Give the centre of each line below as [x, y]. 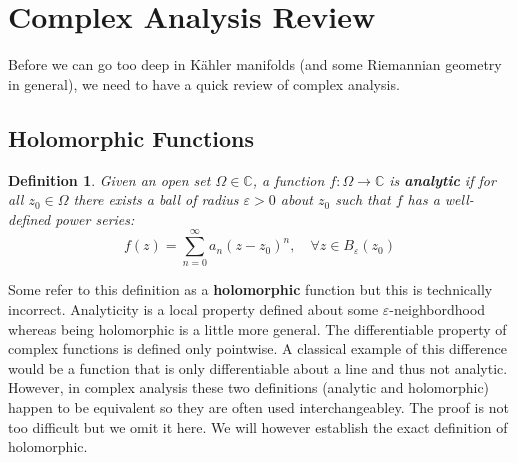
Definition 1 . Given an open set [109, 179]
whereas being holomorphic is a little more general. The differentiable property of [257, 328]
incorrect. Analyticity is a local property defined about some [193, 309]
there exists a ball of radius [156, 199]
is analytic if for [442, 179]
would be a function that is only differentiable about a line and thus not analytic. [258, 367]
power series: [95, 218]
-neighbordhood [437, 309]
